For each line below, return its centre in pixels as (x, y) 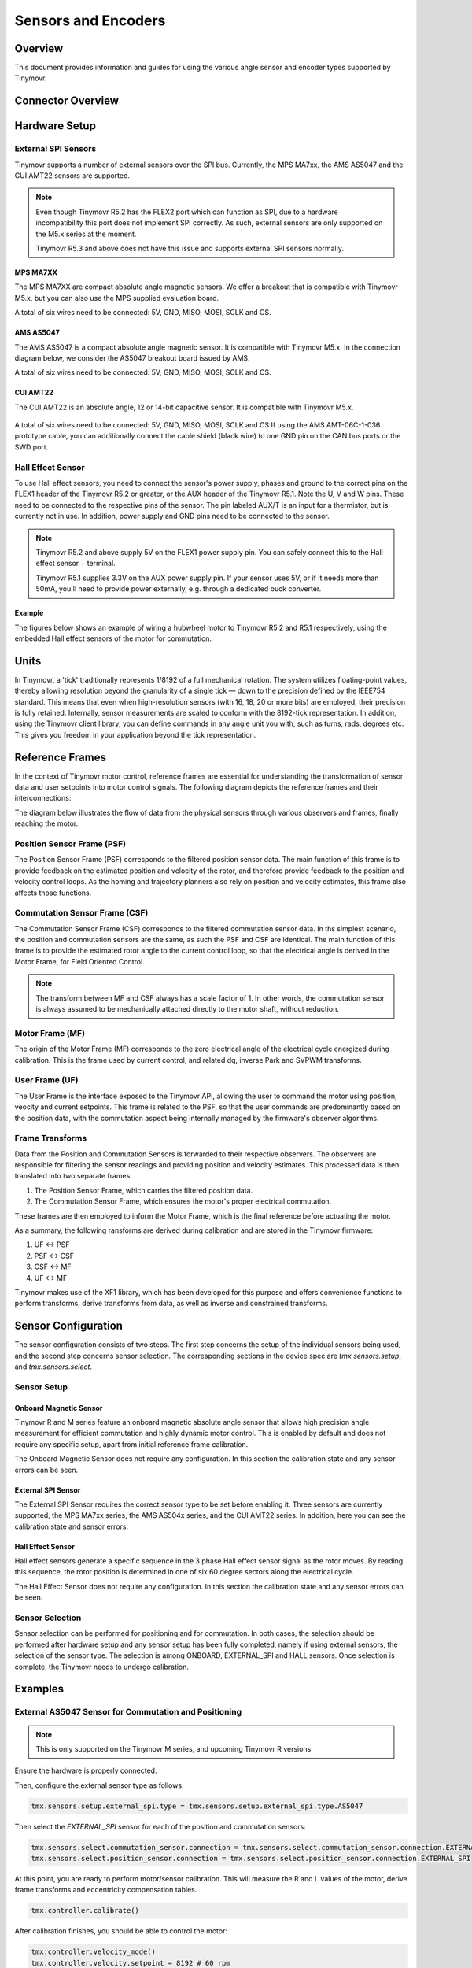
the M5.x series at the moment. (86, 234)
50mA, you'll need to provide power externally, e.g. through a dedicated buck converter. (179, 589)
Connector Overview (67, 101)
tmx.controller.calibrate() (85, 1911)
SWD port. (31, 447)
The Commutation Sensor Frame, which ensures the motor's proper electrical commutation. (183, 1201)
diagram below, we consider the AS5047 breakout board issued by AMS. (133, 357)
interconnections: (43, 798)
